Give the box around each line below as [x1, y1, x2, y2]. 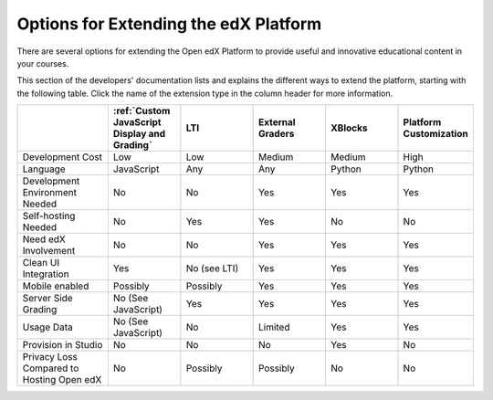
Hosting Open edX [22, 374, 102, 386]
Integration [22, 268, 69, 280]
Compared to [22, 362, 79, 374]
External [257, 116, 296, 129]
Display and [112, 128, 166, 141]
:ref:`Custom [112, 105, 171, 118]
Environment [22, 186, 78, 199]
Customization [403, 128, 469, 141]
